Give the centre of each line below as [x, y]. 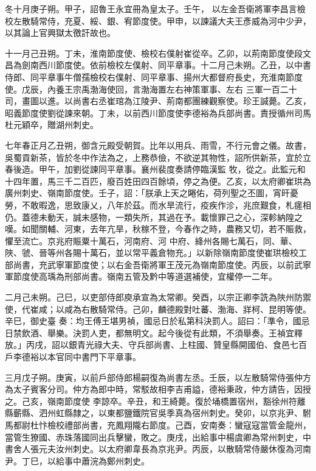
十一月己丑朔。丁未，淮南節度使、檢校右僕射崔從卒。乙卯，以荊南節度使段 [154, 53]
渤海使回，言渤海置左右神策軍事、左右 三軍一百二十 [193, 89]
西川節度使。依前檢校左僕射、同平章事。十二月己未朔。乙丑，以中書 [175, 65]
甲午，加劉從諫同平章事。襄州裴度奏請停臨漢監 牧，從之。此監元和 [172, 169]
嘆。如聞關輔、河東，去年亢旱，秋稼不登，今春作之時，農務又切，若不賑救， [158, 229]
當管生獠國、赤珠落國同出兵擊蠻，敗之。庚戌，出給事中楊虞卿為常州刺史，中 [158, 437]
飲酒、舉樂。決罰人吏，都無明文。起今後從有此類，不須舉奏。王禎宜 [158, 332]
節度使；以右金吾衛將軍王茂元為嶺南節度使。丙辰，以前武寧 [192, 264]
